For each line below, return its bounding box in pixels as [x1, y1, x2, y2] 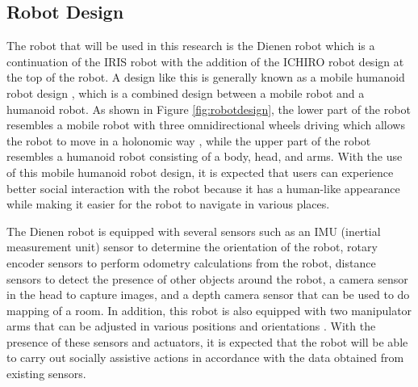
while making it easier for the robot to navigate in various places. [6, 196, 330, 212]
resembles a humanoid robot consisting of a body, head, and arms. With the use [6, 148, 403, 165]
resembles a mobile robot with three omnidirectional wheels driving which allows [6, 116, 405, 133]
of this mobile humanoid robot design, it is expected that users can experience [6, 163, 394, 180]
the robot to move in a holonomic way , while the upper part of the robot [6, 132, 371, 149]
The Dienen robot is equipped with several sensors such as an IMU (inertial [6, 222, 381, 239]
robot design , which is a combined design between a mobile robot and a [6, 84, 365, 101]
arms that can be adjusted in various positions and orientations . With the [6, 318, 376, 334]
